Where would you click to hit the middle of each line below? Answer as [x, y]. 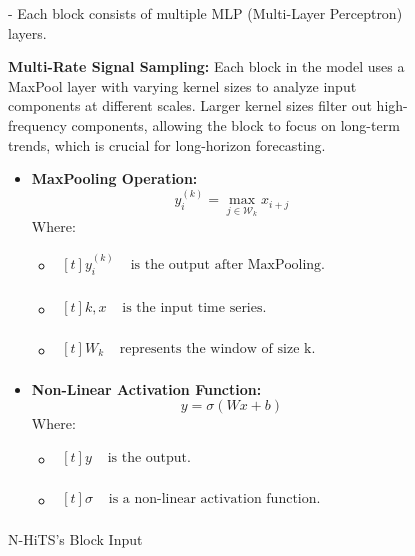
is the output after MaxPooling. [227, 264]
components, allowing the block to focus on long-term [235, 124]
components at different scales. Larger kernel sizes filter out [190, 105]
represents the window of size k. [217, 348]
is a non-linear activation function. [214, 499]
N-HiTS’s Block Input [75, 539]
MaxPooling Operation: [114, 178]
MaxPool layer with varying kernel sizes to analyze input [182, 85]
